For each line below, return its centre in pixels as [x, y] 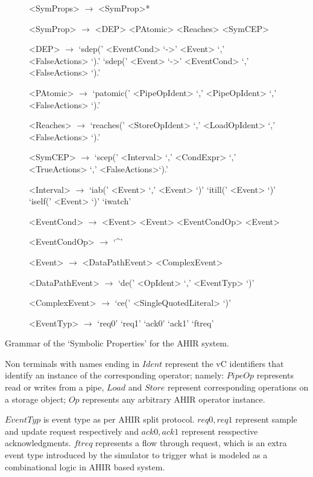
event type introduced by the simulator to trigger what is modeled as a [136, 455]
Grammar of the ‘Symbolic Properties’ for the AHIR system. [117, 343]
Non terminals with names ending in [72, 363]
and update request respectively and [72, 431]
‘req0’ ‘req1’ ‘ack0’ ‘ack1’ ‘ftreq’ [156, 323]
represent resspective [220, 431]
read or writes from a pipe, [55, 387]
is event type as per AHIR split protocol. [119, 419]
